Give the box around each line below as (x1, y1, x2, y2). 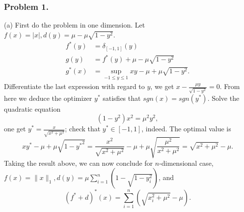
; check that (65, 123, 101, 134)
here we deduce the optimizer (4, 92, 92, 103)
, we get (150, 81, 174, 91)
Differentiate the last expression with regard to (4, 81, 145, 91)
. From (219, 81, 240, 91)
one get (4, 123, 26, 134)
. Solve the (207, 92, 240, 103)
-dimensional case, (159, 157, 214, 168)
